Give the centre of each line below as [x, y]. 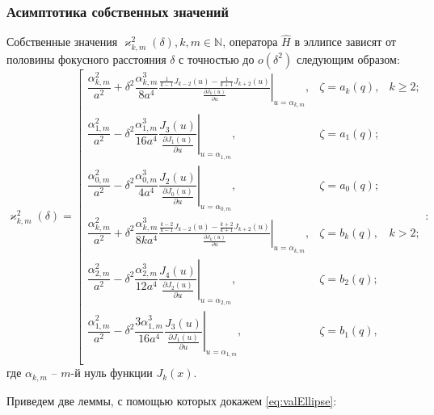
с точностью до [217, 59]
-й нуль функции [112, 373]
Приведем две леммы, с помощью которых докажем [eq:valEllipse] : [172, 400]
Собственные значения [62, 42]
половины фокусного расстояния [86, 59]
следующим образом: [348, 59]
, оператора [250, 42]
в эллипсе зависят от [345, 42]
